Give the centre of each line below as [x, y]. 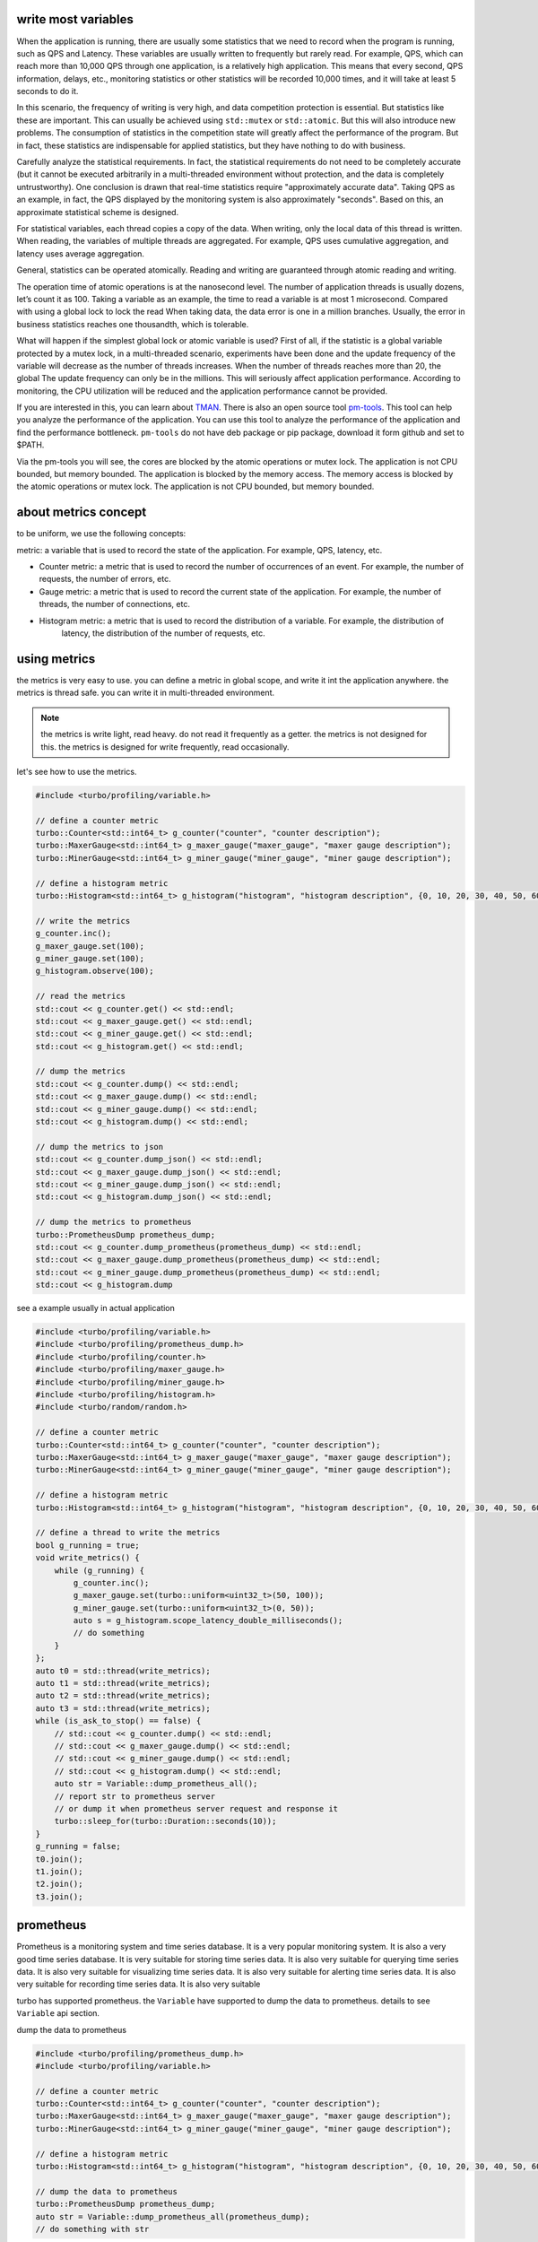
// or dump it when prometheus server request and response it [196, 1808]
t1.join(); [59, 1871]
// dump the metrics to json [100, 1147]
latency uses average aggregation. [81, 253]
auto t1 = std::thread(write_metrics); [123, 1683]
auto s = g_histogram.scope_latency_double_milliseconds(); [208, 1621]
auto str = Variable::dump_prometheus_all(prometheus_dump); [173, 2216]
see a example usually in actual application [95, 1308]
